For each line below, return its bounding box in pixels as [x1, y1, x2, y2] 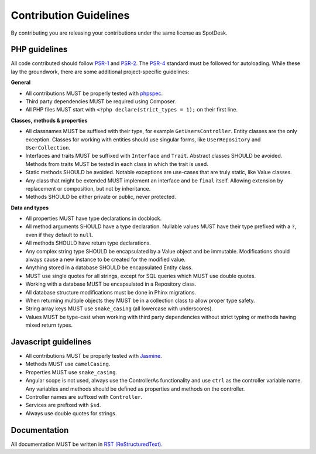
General [11, 79, 31, 86]
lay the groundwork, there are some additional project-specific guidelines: [11, 68, 190, 75]
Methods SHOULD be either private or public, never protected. [25, 194, 177, 201]
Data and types [11, 204, 49, 211]
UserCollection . [25, 144, 71, 151]
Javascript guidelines [11, 337, 92, 347]
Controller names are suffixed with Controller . [25, 394, 143, 401]
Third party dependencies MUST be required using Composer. [25, 98, 177, 105]
